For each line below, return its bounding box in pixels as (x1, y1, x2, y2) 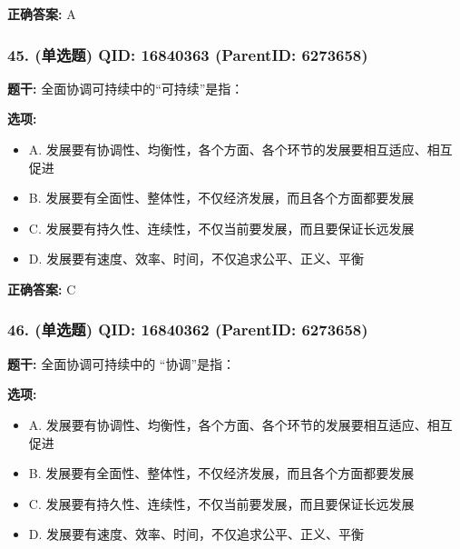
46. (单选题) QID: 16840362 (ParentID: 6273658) (7, 318, 368, 341)
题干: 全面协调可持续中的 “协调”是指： (7, 354, 236, 373)
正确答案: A (7, 5, 76, 23)
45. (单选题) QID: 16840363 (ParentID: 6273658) (7, 43, 368, 65)
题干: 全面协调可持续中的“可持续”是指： (7, 78, 244, 97)
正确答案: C (7, 279, 76, 298)
